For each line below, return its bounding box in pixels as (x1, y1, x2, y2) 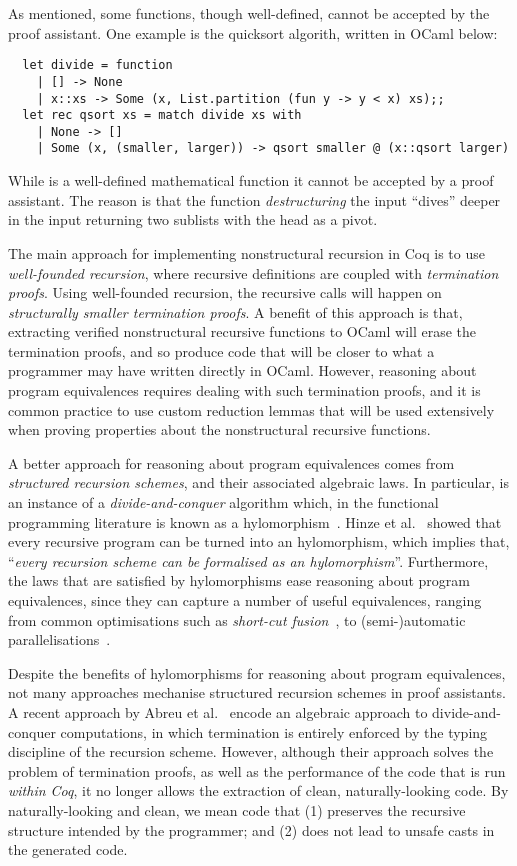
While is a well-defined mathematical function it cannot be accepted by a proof (8, 170, 494, 191)
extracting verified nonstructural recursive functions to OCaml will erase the (8, 321, 477, 342)
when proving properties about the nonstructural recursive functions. (8, 419, 431, 440)
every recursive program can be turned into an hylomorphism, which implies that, (8, 531, 510, 552)
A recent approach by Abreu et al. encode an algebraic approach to (8, 701, 428, 722)
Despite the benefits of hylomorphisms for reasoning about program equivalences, (8, 662, 506, 683)
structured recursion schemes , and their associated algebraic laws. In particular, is (8, 472, 509, 493)
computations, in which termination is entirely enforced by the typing (60, 721, 488, 742)
